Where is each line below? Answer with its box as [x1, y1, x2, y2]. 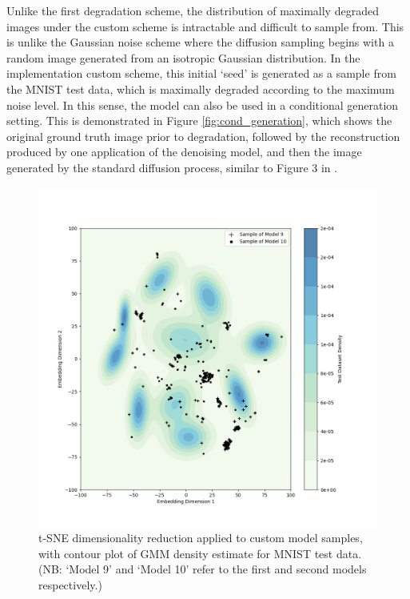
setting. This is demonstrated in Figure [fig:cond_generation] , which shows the [6, 112, 392, 129]
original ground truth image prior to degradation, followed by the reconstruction [6, 127, 400, 144]
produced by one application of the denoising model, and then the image [6, 143, 362, 160]
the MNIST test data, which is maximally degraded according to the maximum [6, 80, 395, 97]
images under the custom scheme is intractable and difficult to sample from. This [6, 18, 404, 34]
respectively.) [38, 576, 102, 593]
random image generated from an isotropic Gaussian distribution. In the [6, 49, 360, 66]
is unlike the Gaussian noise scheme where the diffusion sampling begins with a [6, 34, 394, 50]
